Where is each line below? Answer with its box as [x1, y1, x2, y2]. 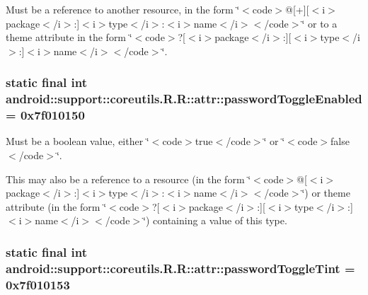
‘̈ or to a [301, 16, 338, 30]
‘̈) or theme [301, 185, 350, 200]
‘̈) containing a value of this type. [143, 213, 287, 228]
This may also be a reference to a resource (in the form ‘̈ [6, 171, 251, 186]
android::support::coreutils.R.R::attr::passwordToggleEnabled [6, 90, 362, 108]
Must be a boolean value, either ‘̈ [6, 134, 149, 149]
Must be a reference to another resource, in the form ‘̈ [6, 2, 240, 16]
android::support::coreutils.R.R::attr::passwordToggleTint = [6, 259, 355, 277]
